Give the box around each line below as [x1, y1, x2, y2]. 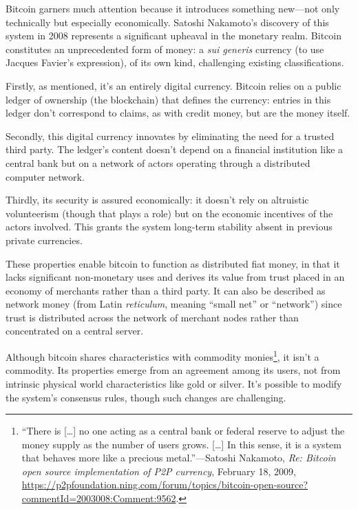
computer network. [6, 169, 85, 183]
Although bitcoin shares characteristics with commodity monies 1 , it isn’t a [6, 348, 319, 363]
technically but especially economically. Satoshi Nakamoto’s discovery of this [6, 14, 329, 29]
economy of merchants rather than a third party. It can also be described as [6, 283, 326, 297]
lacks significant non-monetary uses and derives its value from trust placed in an [6, 270, 345, 284]
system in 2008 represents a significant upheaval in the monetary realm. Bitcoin [6, 28, 341, 43]
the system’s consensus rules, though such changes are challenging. [6, 390, 286, 404]
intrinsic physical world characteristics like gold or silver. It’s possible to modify [6, 376, 342, 390]
